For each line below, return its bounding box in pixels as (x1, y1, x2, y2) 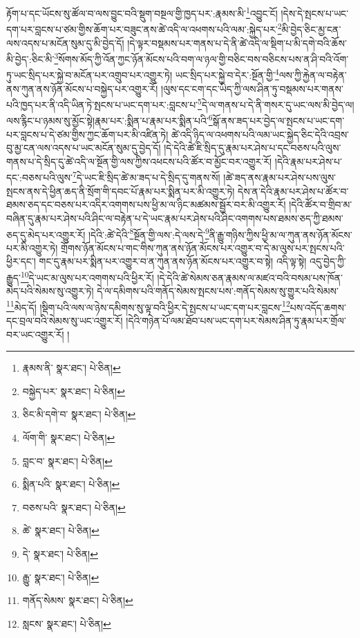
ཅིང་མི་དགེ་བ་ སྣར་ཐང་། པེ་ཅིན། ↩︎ (22, 407, 136, 421)
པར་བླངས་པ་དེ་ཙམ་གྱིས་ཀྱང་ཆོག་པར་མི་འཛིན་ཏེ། (6, 127, 169, 141)
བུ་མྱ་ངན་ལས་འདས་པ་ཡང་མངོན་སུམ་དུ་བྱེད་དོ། (6, 140, 161, 155)
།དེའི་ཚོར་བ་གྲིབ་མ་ (289, 197, 352, 212)
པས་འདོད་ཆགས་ (290, 300, 346, 314)
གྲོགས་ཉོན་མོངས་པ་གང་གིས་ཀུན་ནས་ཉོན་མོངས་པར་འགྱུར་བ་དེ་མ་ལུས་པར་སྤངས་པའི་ (61, 240, 345, 255)
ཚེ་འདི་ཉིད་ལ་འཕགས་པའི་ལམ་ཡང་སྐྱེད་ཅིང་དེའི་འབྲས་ (171, 127, 350, 141)
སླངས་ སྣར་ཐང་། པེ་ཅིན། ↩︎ (22, 616, 111, 630)
